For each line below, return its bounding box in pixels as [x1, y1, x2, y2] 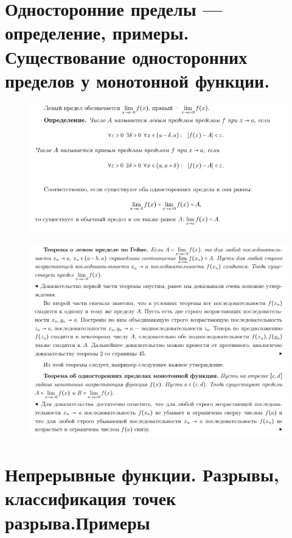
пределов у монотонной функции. [5, 68, 270, 93]
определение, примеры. [5, 20, 189, 45]
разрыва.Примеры [5, 509, 150, 534]
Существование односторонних [5, 44, 248, 69]
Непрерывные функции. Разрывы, [5, 462, 279, 487]
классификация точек [5, 486, 176, 511]
